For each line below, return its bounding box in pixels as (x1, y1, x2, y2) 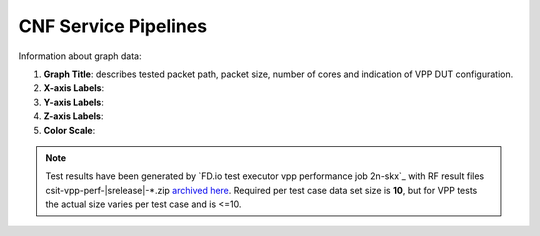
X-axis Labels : (43, 82, 105, 94)
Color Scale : (43, 124, 96, 136)
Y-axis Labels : (43, 96, 104, 108)
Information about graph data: (18, 50, 142, 62)
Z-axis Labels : (43, 110, 104, 122)
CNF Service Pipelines (18, 15, 208, 37)
